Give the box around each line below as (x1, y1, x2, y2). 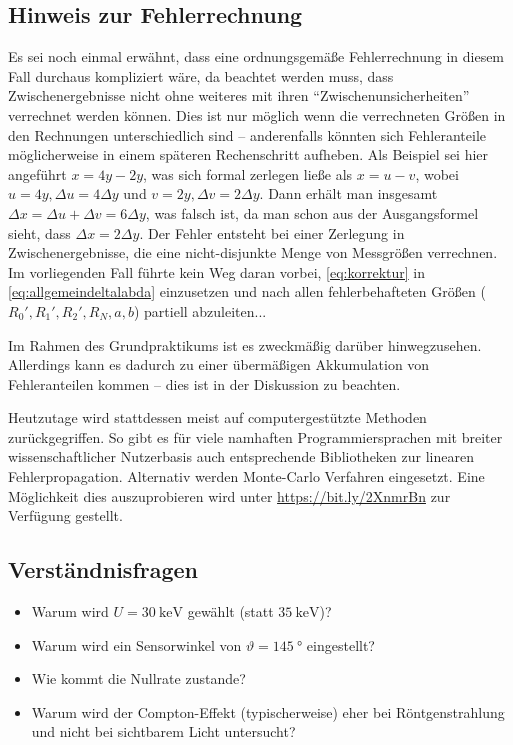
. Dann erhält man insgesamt (259, 183, 438, 204)
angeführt (8, 163, 67, 184)
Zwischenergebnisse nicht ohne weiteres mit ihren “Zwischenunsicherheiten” (8, 85, 470, 106)
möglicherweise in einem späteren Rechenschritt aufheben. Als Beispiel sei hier (8, 144, 489, 165)
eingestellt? (306, 634, 375, 655)
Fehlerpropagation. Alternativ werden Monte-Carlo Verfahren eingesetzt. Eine (8, 466, 485, 487)
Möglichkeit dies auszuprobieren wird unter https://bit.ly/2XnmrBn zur (8, 485, 451, 506)
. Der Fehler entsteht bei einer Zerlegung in (139, 222, 405, 243)
